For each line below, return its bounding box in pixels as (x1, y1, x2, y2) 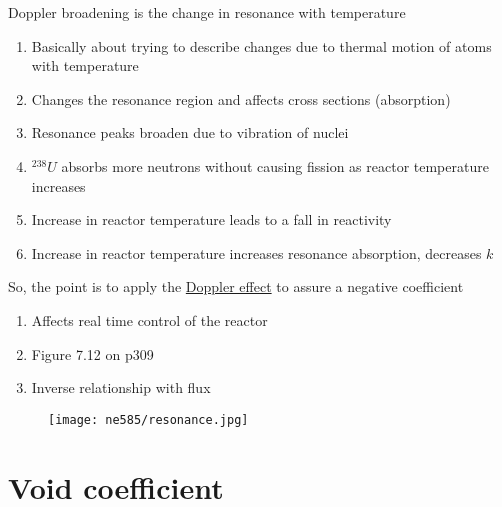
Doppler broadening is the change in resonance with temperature (8, 2, 406, 22)
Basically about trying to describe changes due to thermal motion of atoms (31, 35, 492, 56)
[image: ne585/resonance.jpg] (48, 412, 249, 427)
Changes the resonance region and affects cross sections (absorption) (31, 88, 451, 109)
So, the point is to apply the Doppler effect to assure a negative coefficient (8, 276, 464, 297)
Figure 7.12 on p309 (31, 343, 154, 364)
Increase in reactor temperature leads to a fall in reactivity (31, 209, 392, 230)
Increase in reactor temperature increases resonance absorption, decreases (31, 242, 482, 263)
